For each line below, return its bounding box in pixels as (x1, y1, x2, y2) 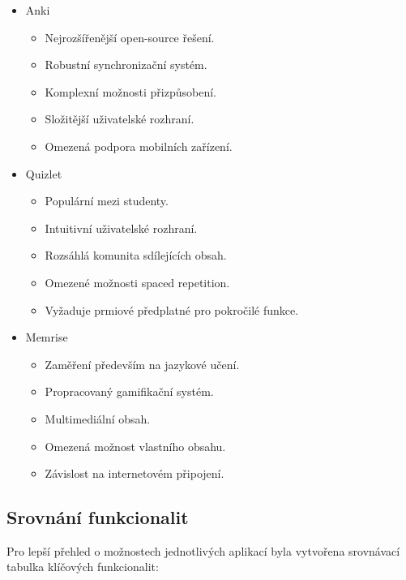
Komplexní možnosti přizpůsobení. (45, 83, 216, 100)
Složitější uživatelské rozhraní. (45, 110, 194, 127)
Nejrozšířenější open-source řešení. (45, 28, 215, 45)
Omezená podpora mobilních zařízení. (45, 137, 233, 154)
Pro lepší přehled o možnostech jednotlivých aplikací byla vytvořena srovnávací (6, 542, 400, 559)
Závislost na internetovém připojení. (45, 465, 224, 482)
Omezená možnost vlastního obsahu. (45, 437, 226, 454)
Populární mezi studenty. (45, 192, 169, 209)
